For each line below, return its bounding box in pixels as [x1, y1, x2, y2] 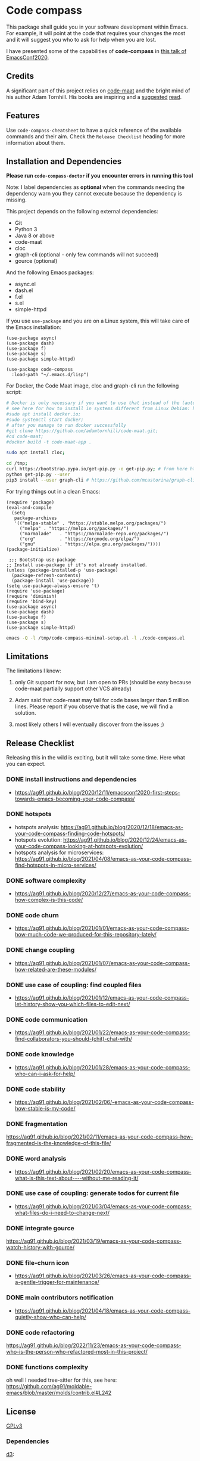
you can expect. [6, 761, 46, 768]
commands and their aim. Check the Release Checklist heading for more [6, 132, 186, 140]
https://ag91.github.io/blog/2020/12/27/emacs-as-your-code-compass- [14, 890, 192, 897]
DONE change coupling [6, 946, 75, 954]
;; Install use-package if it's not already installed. [6, 562, 148, 568]
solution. [14, 709, 36, 716]
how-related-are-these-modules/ [14, 966, 97, 973]
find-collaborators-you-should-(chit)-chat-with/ [14, 1035, 132, 1043]
